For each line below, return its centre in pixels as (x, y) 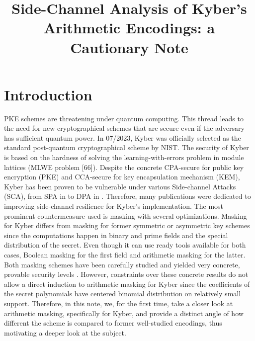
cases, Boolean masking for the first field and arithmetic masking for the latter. (125, 255)
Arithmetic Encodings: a (129, 28)
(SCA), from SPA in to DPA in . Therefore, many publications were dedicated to (127, 196)
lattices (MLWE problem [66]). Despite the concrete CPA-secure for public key (124, 167)
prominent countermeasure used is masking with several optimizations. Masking (126, 215)
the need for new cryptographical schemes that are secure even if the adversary (124, 128)
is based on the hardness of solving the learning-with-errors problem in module (124, 157)
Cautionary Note (129, 47)
